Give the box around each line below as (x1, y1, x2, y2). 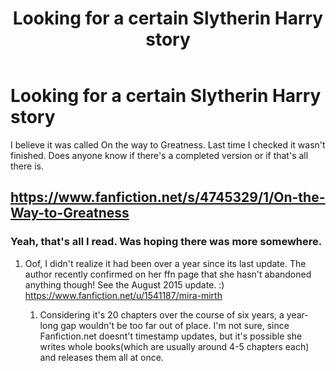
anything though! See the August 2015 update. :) (24, 278, 225, 291)
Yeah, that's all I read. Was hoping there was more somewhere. (10, 235, 323, 249)
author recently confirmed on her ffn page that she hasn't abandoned (24, 268, 312, 280)
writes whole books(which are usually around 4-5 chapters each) (39, 340, 310, 352)
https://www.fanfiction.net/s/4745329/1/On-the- (10, 189, 326, 206)
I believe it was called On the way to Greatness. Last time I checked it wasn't (10, 138, 326, 151)
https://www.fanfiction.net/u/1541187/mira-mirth (24, 289, 223, 301)
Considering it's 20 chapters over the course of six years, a (39, 308, 285, 321)
